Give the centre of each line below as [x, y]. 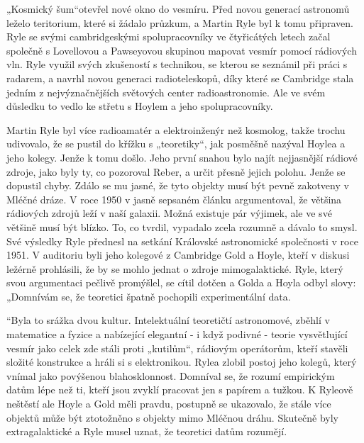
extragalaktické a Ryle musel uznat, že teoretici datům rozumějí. [147, 431]
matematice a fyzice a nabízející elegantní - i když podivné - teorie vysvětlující [177, 334]
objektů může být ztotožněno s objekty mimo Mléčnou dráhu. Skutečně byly [172, 417]
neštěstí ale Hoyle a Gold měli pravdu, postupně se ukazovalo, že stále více [169, 404]
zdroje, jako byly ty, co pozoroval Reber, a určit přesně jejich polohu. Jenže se [176, 171]
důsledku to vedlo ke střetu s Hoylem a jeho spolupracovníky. [140, 106]
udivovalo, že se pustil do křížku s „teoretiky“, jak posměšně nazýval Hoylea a [176, 144]
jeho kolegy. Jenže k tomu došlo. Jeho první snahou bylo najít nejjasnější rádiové [182, 157]
